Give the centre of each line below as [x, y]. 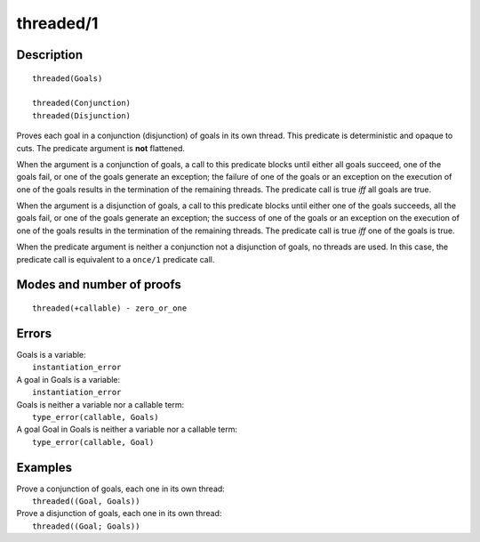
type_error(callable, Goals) [96, 417]
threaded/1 [57, 23]
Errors [34, 333]
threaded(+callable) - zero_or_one [110, 308]
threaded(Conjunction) [82, 103]
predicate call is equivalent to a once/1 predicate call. [116, 259]
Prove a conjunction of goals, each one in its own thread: [121, 489]
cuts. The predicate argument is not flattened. [101, 148]
